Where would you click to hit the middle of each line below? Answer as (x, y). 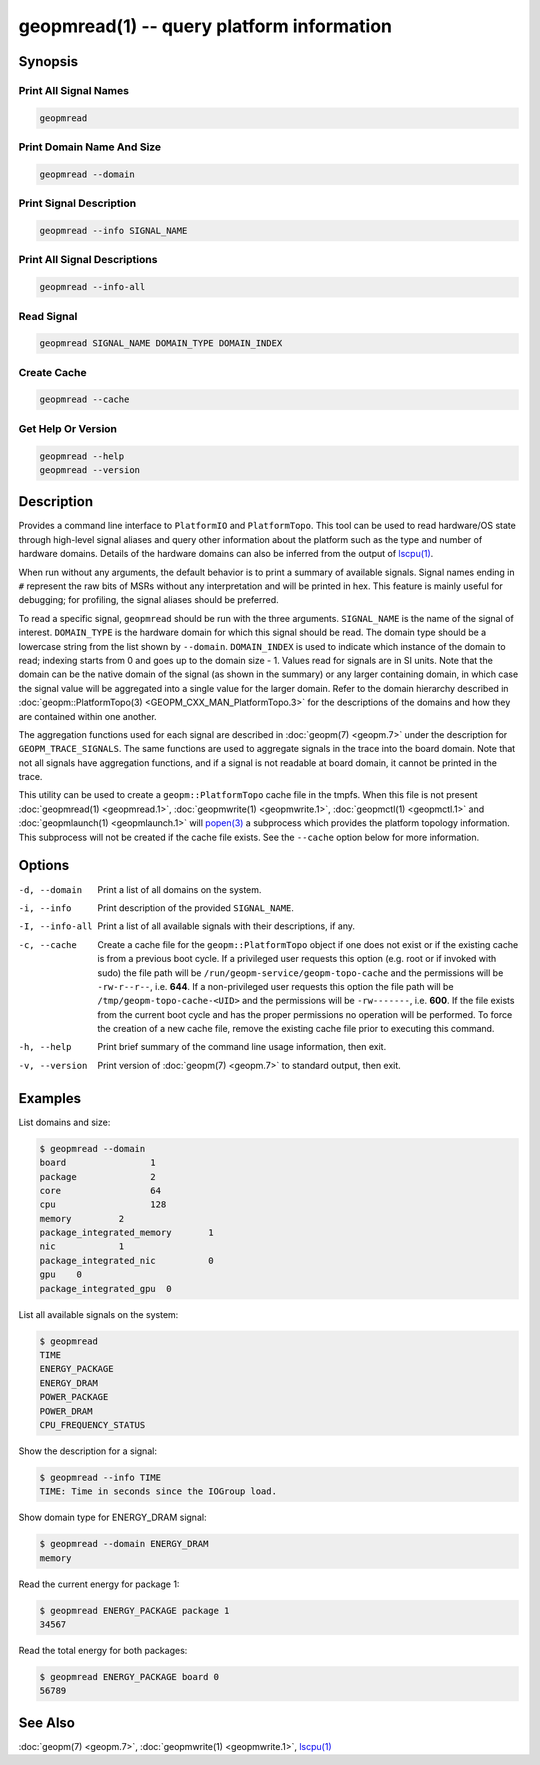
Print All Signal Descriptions (88, 260)
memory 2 (82, 1218)
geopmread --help (82, 456)
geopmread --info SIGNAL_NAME (113, 230)
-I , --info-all (56, 926)
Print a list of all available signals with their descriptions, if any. (226, 926)
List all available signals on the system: (98, 1314)
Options (44, 865)
